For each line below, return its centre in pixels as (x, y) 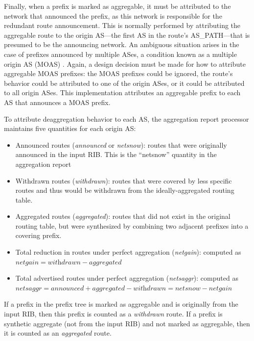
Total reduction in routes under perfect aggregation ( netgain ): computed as (128, 252)
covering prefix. (38, 235)
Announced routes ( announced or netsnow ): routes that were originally (121, 144)
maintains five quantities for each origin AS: (70, 128)
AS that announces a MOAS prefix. (57, 102)
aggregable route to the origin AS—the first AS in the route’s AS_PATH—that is (127, 35)
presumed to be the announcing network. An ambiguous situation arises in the (122, 44)
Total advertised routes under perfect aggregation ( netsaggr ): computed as (127, 278)
